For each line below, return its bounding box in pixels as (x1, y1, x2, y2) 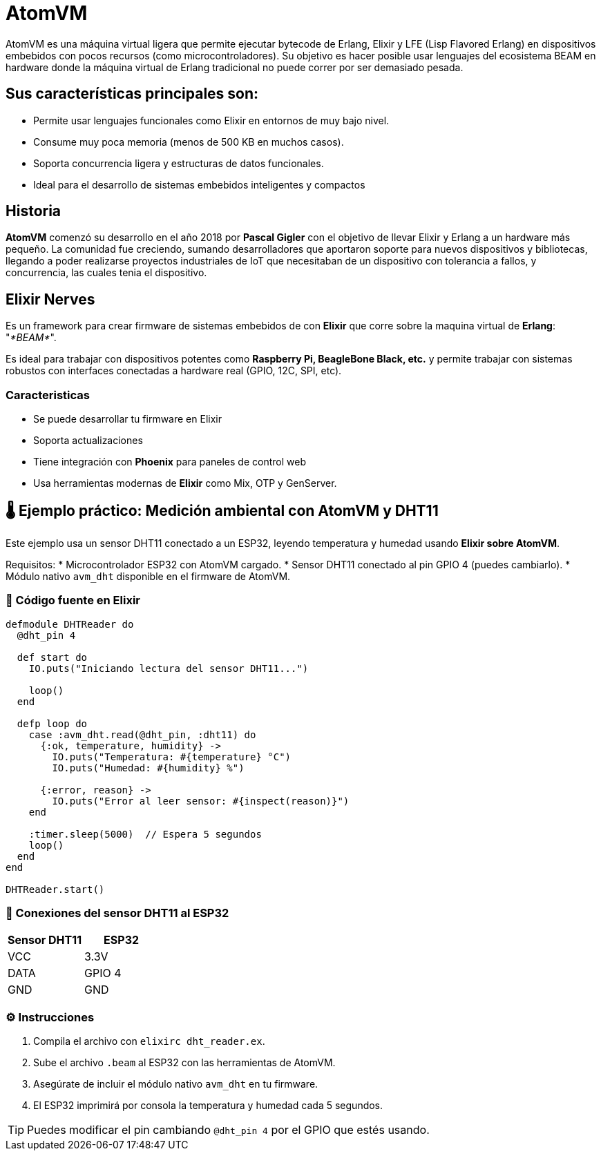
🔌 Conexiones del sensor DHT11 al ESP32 (6, 906, 229, 920)
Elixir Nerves (6, 290, 95, 308)
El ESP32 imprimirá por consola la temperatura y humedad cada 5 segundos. (33, 1099, 383, 1112)
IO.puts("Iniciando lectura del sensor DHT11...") (28, 662, 309, 674)
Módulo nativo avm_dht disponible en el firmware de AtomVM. (6, 570, 291, 582)
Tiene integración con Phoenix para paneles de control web (33, 456, 306, 468)
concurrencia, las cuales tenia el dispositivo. (6, 267, 207, 279)
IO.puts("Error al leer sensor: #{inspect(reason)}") (52, 795, 350, 807)
